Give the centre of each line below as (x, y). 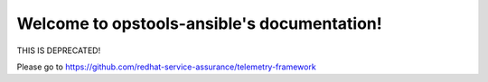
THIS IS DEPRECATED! (59, 50)
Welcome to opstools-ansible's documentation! (200, 23)
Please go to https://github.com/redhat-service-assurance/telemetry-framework (166, 67)
